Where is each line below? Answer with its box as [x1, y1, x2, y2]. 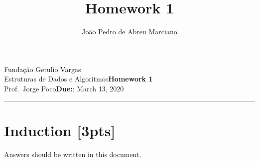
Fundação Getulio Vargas [4, 64, 81, 74]
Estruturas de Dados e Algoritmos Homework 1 [4, 74, 153, 84]
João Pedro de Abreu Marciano [82, 26, 177, 37]
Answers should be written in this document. [4, 149, 141, 159]
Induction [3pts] [4, 120, 116, 140]
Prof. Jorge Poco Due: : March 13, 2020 [4, 83, 124, 93]
